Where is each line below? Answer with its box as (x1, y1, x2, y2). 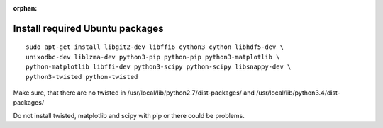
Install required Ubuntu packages (13, 22, 164, 35)
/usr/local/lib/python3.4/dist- (255, 88, 340, 97)
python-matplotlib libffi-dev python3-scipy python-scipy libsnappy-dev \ (26, 63, 292, 71)
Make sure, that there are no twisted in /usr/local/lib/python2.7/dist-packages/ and (13, 88, 255, 97)
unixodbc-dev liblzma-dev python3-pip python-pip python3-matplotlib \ (26, 53, 280, 61)
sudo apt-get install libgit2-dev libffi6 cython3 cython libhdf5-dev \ (26, 43, 284, 51)
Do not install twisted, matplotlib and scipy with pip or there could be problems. (13, 111, 245, 120)
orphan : (13, 4, 38, 12)
